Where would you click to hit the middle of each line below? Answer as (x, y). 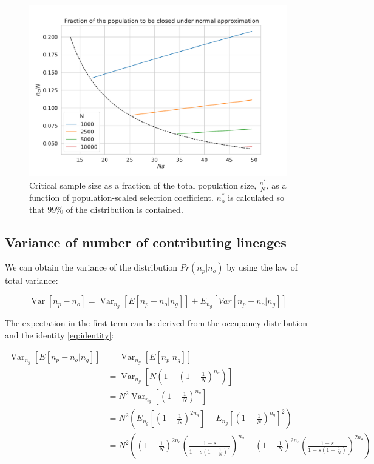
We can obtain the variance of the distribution (91, 267)
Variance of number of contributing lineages (146, 242)
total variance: (32, 281)
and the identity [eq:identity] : (59, 335)
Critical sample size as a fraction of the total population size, (143, 185)
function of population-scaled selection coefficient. (121, 197)
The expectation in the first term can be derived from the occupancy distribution (156, 322)
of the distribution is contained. (124, 209)
